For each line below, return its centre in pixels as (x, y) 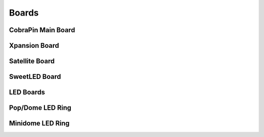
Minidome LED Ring (39, 124)
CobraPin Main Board (42, 30)
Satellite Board (32, 61)
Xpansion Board (34, 46)
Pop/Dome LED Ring (40, 108)
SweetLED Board (35, 77)
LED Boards (27, 92)
